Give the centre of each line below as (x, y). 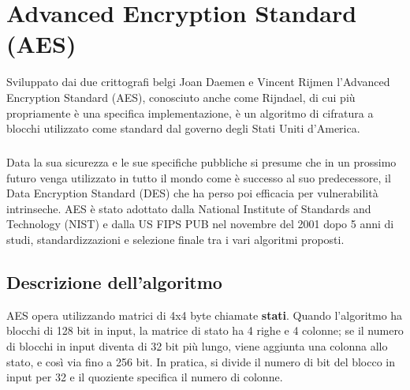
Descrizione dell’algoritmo (114, 282)
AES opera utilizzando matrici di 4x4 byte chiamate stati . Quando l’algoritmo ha (205, 315)
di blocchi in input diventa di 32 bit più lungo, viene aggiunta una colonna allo (197, 346)
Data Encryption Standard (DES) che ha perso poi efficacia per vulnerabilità (192, 193)
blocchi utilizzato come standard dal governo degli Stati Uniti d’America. (183, 128)
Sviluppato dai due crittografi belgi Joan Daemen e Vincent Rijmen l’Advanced (198, 82)
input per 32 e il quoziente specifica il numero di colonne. (145, 377)
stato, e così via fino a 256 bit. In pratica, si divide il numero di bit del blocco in (201, 361)
